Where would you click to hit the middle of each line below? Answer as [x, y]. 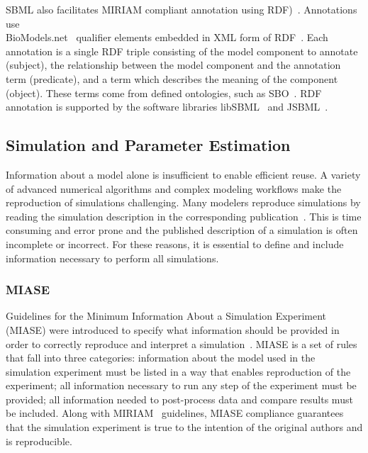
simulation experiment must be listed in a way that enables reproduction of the [178, 371]
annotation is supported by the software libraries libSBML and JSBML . [167, 107]
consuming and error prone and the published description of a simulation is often [182, 230]
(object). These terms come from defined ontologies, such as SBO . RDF [164, 93]
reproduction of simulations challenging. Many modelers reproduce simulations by [183, 202]
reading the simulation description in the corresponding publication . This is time [184, 216]
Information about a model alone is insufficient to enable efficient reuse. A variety [183, 174]
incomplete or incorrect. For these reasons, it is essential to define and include [175, 244]
